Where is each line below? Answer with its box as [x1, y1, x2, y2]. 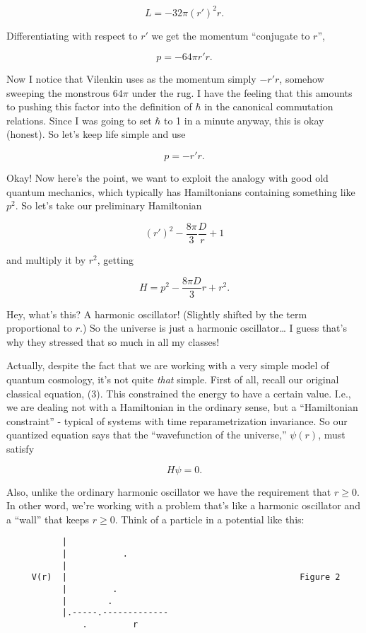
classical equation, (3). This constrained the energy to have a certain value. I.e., [6, 385, 351, 400]
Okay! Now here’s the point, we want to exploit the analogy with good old [6, 170, 329, 185]
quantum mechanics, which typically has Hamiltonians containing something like [6, 184, 355, 199]
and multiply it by [6, 252, 86, 267]
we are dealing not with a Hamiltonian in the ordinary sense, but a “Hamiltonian [6, 400, 358, 414]
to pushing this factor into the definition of [6, 99, 192, 114]
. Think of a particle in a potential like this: [114, 511, 305, 526]
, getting [97, 252, 134, 267]
